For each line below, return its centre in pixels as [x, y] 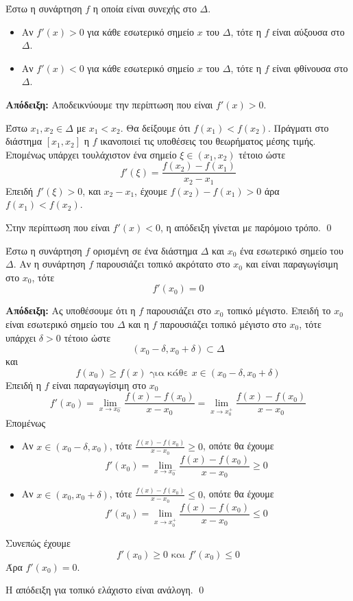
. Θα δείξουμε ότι [155, 127]
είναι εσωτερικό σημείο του [60, 324]
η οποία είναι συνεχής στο [145, 8]
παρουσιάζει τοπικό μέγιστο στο [223, 324]
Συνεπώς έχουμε [38, 543]
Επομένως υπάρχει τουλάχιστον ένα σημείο [91, 154]
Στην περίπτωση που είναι [58, 227]
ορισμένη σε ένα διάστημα [145, 250]
